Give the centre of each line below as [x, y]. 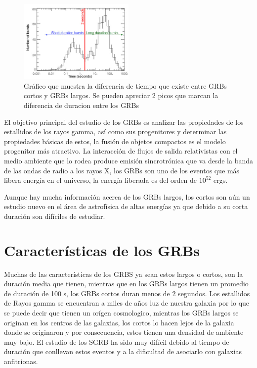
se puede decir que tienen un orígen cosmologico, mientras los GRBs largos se [121, 313]
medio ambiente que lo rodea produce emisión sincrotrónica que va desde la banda [128, 160]
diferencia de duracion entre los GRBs [81, 105]
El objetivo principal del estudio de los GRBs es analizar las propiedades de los [124, 122]
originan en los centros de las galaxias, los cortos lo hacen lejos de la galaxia [119, 322]
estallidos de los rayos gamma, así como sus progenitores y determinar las [115, 131]
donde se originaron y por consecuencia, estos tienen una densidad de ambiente [124, 332]
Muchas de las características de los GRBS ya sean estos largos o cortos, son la [124, 274]
